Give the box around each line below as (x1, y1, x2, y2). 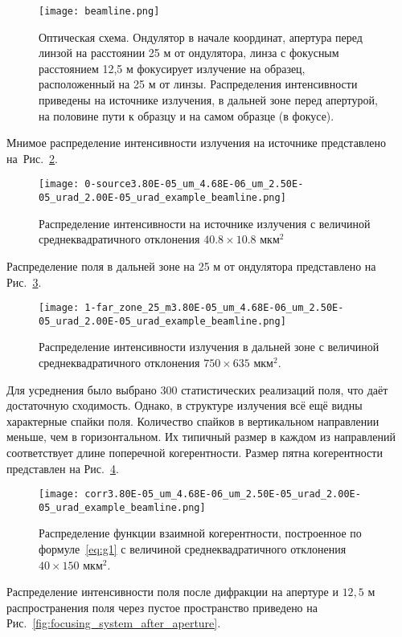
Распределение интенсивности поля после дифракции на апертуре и (6, 583, 338, 600)
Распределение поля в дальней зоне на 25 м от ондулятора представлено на (6, 257, 376, 274)
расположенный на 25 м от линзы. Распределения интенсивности (39, 76, 358, 92)
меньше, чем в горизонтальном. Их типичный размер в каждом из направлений (6, 428, 396, 445)
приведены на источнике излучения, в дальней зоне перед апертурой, (39, 92, 378, 108)
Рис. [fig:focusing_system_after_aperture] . (6, 615, 221, 631)
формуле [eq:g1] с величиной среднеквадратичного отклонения (39, 541, 347, 557)
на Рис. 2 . (6, 149, 58, 166)
